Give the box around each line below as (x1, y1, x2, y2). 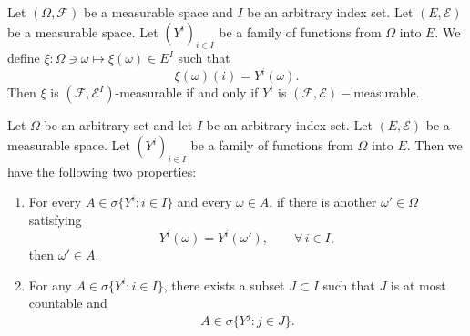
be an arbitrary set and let (44, 116, 193, 135)
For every (28, 192, 82, 211)
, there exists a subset (163, 275, 285, 294)
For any (28, 275, 72, 294)
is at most (390, 275, 446, 294)
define (7, 48, 40, 67)
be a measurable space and (83, 3, 233, 21)
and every (177, 192, 232, 211)
